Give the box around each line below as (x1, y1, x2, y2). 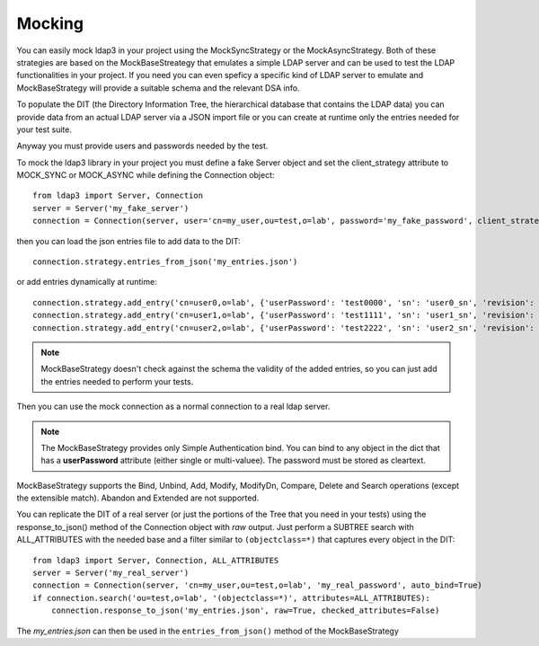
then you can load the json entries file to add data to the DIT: (16, 235, 242, 246)
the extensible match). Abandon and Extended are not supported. (16, 492, 260, 503)
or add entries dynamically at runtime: (16, 277, 157, 288)
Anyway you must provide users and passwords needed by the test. (16, 140, 269, 152)
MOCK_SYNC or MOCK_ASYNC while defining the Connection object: (16, 170, 275, 181)
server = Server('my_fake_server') (32, 203, 190, 213)
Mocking (16, 13, 84, 33)
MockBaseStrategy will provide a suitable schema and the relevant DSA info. (16, 82, 300, 93)
